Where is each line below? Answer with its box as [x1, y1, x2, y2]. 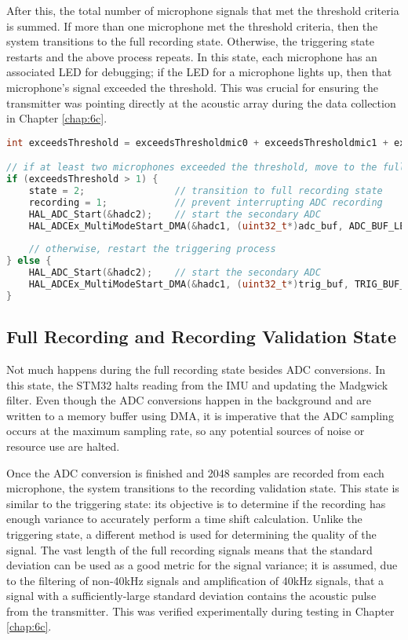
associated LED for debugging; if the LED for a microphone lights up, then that [6, 64, 392, 80]
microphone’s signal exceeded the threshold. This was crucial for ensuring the [6, 79, 378, 95]
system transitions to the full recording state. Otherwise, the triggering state [6, 33, 374, 49]
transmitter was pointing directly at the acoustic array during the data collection [6, 94, 396, 111]
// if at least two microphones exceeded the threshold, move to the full [6, 162, 406, 174]
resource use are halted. [6, 437, 120, 454]
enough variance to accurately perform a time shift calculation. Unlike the [6, 510, 362, 527]
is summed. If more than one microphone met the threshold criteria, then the [6, 17, 378, 34]
